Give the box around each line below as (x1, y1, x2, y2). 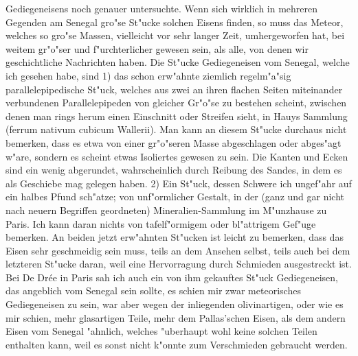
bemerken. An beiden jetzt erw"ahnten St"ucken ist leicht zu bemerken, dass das (5, 230, 344, 244)
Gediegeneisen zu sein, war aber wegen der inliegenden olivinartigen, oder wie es (5, 297, 344, 311)
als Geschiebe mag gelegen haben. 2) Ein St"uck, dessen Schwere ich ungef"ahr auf (5, 176, 352, 190)
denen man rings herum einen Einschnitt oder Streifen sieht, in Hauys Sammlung (5, 108, 348, 123)
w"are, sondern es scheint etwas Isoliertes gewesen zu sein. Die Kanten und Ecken (5, 149, 348, 163)
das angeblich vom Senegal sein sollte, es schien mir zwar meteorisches (5, 283, 301, 298)
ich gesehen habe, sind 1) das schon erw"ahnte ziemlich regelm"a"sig (5, 68, 291, 82)
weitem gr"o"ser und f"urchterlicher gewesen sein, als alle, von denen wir (5, 41, 309, 56)
